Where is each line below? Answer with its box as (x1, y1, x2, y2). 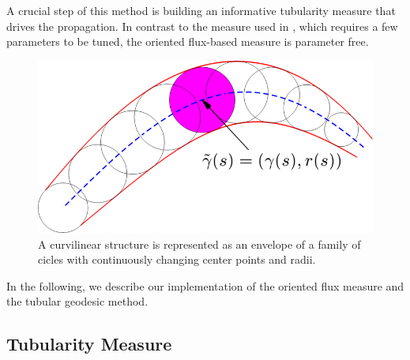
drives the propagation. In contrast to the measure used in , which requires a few (6, 17, 398, 34)
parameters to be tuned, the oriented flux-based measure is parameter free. (6, 33, 369, 50)
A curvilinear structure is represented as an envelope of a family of (38, 235, 361, 252)
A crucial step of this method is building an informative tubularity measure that (6, 2, 396, 18)
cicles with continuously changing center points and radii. (38, 251, 316, 268)
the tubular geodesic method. (6, 293, 149, 309)
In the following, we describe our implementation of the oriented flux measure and (6, 277, 404, 294)
